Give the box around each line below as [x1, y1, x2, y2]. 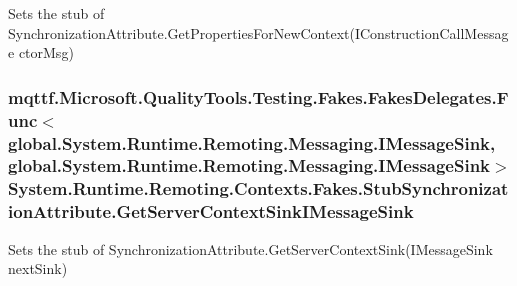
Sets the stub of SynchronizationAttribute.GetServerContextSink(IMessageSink [8, 238, 493, 259]
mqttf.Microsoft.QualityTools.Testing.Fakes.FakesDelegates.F [8, 84, 509, 109]
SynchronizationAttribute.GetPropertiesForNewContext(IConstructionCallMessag [8, 22, 509, 43]
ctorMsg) [18, 42, 74, 63]
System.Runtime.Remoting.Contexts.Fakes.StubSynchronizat [8, 176, 509, 201]
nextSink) [8, 258, 68, 279]
